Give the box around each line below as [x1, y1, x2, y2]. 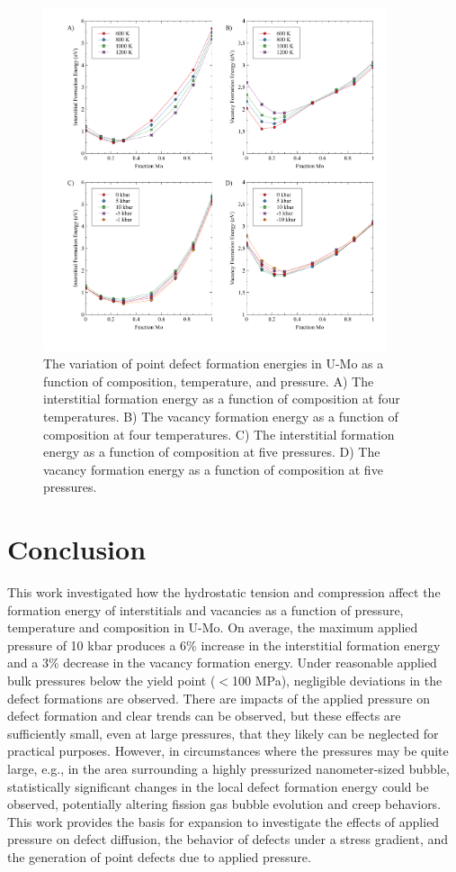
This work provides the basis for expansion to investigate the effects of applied [7, 812, 440, 831]
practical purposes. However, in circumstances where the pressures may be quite [7, 741, 449, 760]
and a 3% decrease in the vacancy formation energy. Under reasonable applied [7, 653, 437, 672]
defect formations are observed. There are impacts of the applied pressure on [7, 688, 431, 707]
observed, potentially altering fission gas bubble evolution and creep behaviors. [7, 795, 442, 813]
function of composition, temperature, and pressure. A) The [43, 371, 374, 390]
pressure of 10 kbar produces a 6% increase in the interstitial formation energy [7, 635, 441, 654]
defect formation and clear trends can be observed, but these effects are [7, 706, 401, 725]
